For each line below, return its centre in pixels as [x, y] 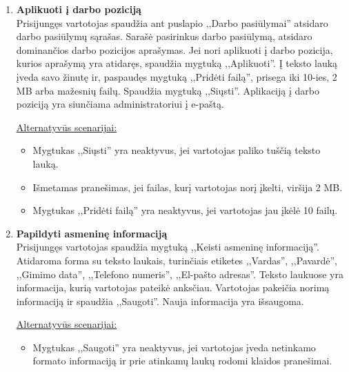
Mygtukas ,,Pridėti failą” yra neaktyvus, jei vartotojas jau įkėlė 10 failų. [185, 210]
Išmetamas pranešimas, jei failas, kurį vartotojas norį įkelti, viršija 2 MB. [188, 187]
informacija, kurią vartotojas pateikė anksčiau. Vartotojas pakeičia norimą [173, 287]
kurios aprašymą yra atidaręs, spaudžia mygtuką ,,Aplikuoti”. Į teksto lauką [177, 63]
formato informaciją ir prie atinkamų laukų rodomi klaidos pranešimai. [182, 361]
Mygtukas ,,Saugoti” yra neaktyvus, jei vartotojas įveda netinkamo [174, 347]
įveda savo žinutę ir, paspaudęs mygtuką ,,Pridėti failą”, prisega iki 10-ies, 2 [177, 76]
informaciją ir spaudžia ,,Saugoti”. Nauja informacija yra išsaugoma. [160, 301]
